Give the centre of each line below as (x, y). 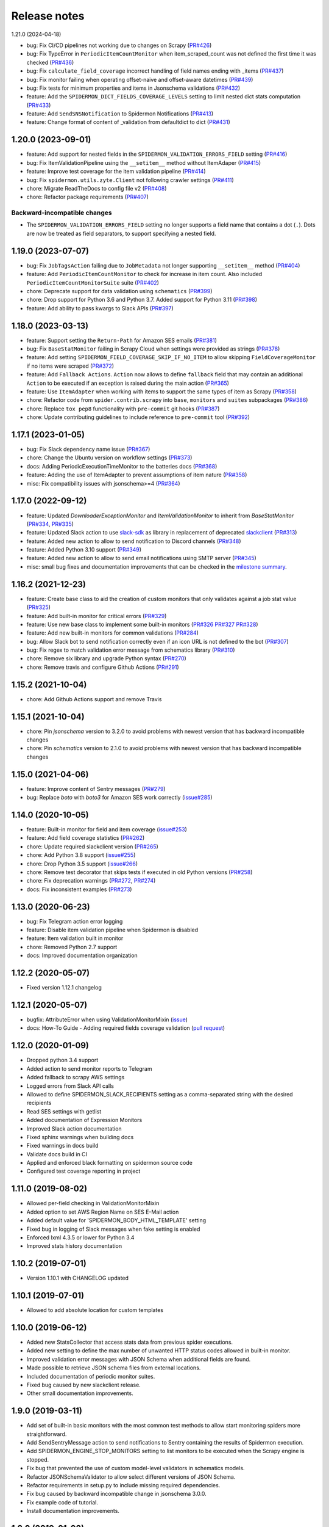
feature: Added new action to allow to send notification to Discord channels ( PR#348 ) (134, 541)
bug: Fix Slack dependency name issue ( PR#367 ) (88, 450)
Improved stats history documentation (74, 1246)
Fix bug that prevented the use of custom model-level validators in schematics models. (136, 1468)
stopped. (38, 1459)
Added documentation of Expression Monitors (84, 1120)
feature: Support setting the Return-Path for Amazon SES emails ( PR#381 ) (122, 340)
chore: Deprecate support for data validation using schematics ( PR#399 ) (119, 291)
